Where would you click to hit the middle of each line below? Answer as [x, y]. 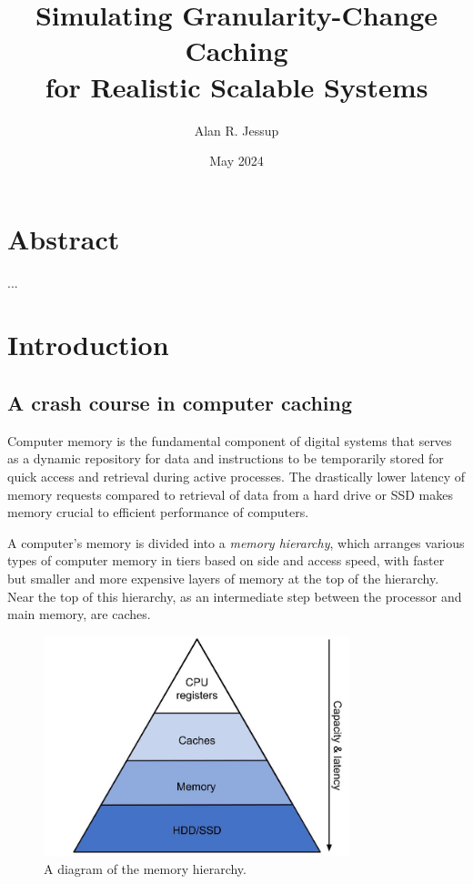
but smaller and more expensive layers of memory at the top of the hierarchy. [223, 578]
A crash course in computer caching [180, 402]
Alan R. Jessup [236, 130]
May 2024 [236, 161]
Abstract [64, 238]
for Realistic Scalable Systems [236, 86]
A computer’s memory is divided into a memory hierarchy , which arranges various [236, 542]
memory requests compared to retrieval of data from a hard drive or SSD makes [230, 494]
